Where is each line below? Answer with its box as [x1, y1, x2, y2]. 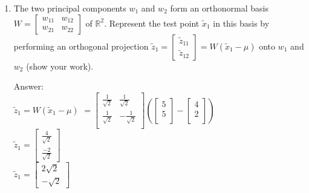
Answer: [13, 80, 44, 93]
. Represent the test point [104, 16, 200, 29]
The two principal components [13, 2, 126, 14]
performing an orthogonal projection [13, 39, 149, 52]
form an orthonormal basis [170, 2, 268, 14]
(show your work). [26, 59, 94, 72]
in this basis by [213, 16, 270, 29]
